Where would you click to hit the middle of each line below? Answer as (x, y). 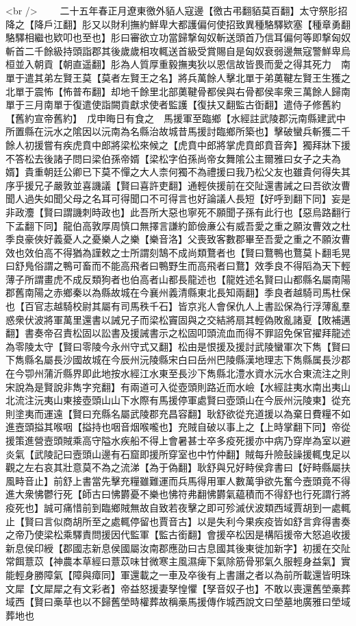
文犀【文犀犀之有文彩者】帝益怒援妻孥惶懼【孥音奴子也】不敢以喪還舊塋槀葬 (178, 588)
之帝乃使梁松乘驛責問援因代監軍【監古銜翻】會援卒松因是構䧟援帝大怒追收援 (178, 534)
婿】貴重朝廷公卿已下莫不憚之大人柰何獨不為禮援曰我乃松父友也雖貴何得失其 (178, 172)
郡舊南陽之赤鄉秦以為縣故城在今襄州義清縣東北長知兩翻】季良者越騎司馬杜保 (178, 292)
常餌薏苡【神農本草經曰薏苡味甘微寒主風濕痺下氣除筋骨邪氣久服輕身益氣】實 (178, 561)
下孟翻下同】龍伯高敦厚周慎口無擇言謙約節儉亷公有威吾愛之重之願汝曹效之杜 (178, 225)
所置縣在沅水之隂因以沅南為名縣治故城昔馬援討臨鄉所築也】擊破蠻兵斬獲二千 (178, 131)
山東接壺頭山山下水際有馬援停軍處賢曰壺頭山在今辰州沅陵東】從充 (202, 400)
